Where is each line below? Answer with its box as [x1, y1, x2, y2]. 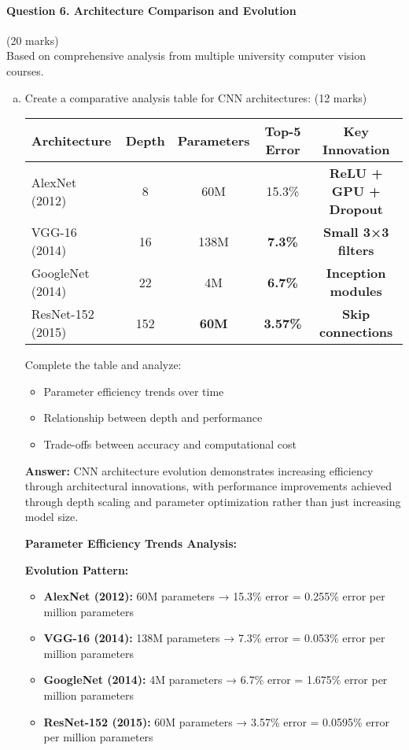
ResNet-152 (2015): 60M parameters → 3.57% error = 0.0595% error [43, 713, 390, 730]
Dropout [329, 200, 383, 219]
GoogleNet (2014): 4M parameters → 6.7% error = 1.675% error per [43, 671, 388, 688]
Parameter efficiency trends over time [43, 382, 224, 399]
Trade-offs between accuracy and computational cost [43, 435, 297, 452]
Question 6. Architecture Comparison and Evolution [6, 2, 297, 18]
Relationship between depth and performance [43, 409, 263, 426]
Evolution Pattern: [24, 561, 129, 578]
